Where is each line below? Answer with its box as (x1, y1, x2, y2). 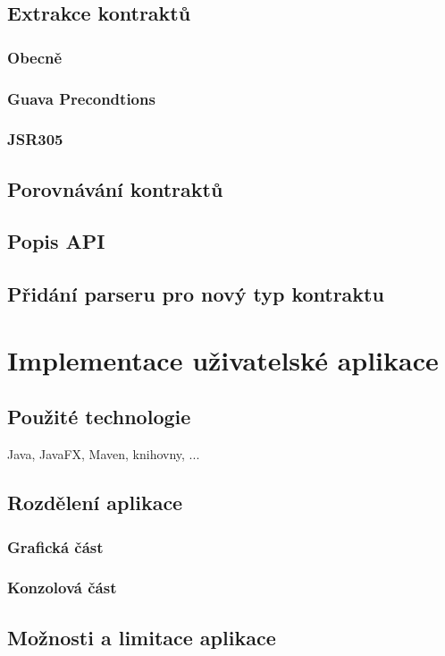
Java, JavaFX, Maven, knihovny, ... (7, 445, 200, 464)
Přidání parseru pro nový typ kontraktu (7, 280, 384, 308)
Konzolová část (7, 576, 117, 599)
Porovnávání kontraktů (7, 175, 223, 202)
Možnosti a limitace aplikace (7, 623, 276, 651)
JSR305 (7, 128, 63, 150)
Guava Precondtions (7, 87, 155, 109)
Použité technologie (7, 403, 191, 430)
